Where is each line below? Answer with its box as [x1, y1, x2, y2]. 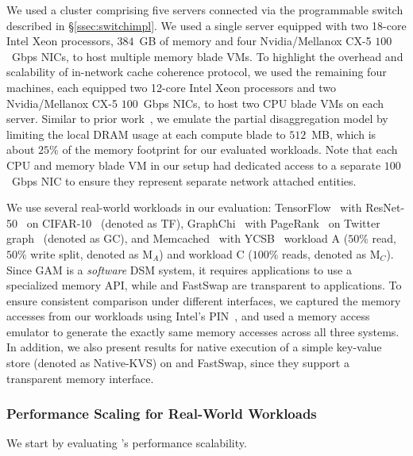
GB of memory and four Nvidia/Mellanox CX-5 [139, 33, 372, 49]
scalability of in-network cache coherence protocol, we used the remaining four [6, 63, 387, 80]
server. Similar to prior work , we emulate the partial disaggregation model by [6, 110, 388, 127]
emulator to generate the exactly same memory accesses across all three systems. [6, 323, 399, 339]
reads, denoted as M [282, 245, 380, 262]
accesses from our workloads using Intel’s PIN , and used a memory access [6, 308, 370, 324]
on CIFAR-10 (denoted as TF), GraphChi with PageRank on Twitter [26, 214, 380, 231]
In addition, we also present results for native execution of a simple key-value [6, 339, 382, 355]
